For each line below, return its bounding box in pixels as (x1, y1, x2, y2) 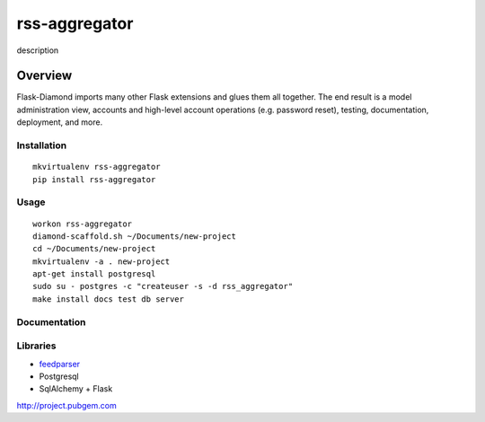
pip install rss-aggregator (32, 174, 156, 184)
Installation (16, 139, 67, 152)
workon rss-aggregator (32, 218, 133, 229)
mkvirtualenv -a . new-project (32, 256, 171, 267)
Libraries (16, 339, 57, 352)
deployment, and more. (16, 117, 103, 127)
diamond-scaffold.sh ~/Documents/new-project (32, 231, 237, 242)
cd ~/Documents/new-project (32, 243, 156, 254)
